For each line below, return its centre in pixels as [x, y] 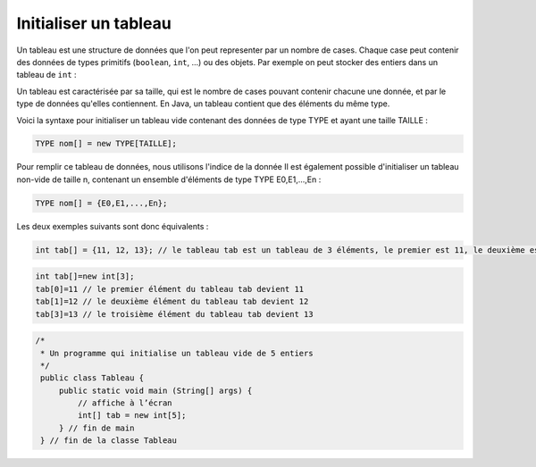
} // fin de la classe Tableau [109, 441]
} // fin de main [96, 428]
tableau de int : [46, 75]
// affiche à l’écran [125, 403]
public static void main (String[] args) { [155, 390]
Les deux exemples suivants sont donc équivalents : [113, 226]
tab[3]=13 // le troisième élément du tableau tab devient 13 [174, 314]
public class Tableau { [92, 378]
